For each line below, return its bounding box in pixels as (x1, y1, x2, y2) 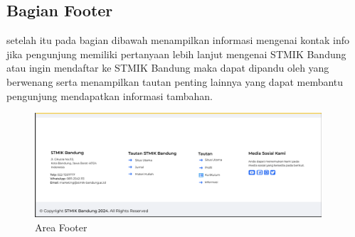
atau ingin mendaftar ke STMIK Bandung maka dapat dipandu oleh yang (6, 60, 329, 75)
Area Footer (35, 219, 88, 234)
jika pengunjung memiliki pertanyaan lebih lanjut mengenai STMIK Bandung (6, 46, 346, 61)
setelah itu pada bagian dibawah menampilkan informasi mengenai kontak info (6, 33, 350, 48)
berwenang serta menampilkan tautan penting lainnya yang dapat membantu (6, 74, 344, 89)
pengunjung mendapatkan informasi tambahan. (6, 88, 213, 103)
